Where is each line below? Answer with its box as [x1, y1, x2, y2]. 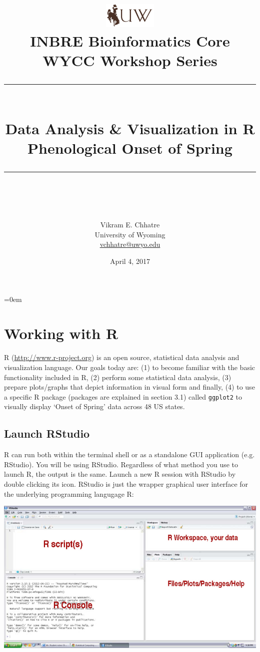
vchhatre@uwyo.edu [99, 239, 160, 249]
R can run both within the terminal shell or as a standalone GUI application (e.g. [4, 449, 255, 460]
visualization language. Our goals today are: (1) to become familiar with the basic [4, 362, 255, 372]
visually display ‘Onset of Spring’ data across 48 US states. [4, 401, 185, 412]
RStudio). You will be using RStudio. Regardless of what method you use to [4, 459, 238, 469]
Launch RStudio [4, 426, 90, 441]
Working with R [4, 323, 118, 344]
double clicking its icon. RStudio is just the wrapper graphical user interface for [4, 478, 248, 489]
